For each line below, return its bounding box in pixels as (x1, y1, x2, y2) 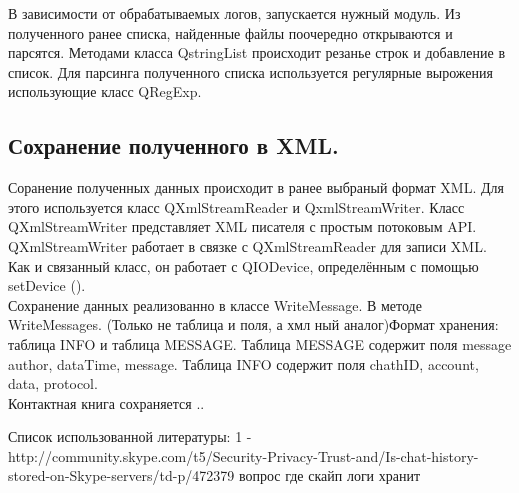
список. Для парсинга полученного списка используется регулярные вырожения (8, 61, 493, 82)
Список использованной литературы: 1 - (8, 426, 252, 447)
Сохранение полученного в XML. (8, 130, 339, 161)
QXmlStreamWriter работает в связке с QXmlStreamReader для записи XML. (8, 235, 487, 256)
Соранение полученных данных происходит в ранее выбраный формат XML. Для (8, 177, 504, 198)
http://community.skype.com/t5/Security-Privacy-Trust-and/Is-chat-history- (8, 445, 479, 466)
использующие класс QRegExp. (8, 81, 202, 102)
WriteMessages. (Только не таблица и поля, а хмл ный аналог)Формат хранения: (8, 314, 499, 335)
